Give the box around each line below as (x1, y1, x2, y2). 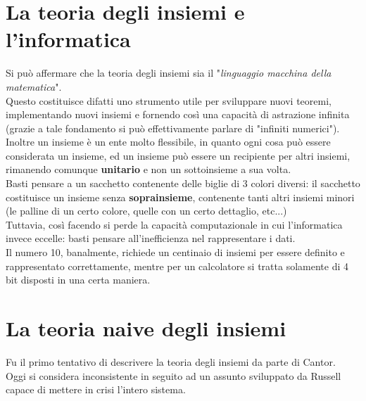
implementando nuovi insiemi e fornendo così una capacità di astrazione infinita (6, 107, 350, 122)
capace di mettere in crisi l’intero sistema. (6, 382, 186, 397)
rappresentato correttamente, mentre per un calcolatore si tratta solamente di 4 (6, 258, 349, 273)
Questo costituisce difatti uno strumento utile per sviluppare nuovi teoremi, (6, 93, 332, 108)
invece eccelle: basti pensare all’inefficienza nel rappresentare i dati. (6, 231, 296, 246)
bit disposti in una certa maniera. (6, 272, 151, 287)
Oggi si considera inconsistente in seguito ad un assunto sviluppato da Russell (6, 368, 341, 383)
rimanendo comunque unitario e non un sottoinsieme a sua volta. (6, 162, 291, 177)
